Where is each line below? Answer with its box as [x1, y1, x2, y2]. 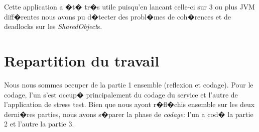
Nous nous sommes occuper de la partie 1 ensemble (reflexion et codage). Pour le [4, 79, 253, 89]
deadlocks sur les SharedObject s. [4, 21, 102, 31]
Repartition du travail [4, 50, 160, 70]
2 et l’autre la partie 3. [4, 118, 74, 129]
